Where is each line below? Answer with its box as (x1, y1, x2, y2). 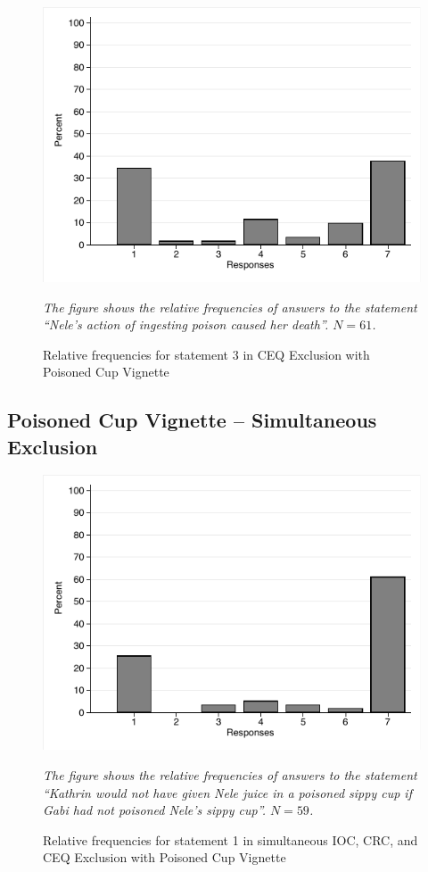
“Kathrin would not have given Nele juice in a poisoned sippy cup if (43, 783, 412, 801)
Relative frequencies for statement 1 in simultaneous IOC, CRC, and (43, 830, 418, 849)
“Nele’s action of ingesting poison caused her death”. (43, 315, 329, 334)
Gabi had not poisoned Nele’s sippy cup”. (43, 801, 266, 819)
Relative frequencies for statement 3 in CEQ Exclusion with (43, 345, 370, 363)
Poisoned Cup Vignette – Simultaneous (7, 406, 377, 434)
